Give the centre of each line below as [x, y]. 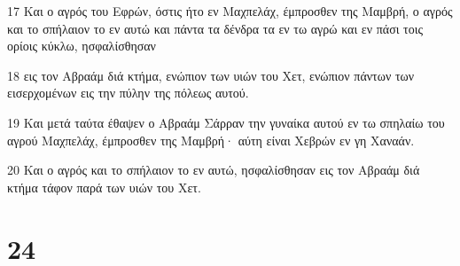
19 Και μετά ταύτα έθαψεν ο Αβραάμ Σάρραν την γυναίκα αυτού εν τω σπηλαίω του [226, 122]
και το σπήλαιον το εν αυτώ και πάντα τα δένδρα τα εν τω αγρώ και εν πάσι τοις [215, 28]
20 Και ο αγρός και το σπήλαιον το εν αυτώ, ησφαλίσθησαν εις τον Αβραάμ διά [214, 170]
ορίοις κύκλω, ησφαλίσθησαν [82, 46]
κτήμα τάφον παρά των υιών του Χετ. [104, 187]
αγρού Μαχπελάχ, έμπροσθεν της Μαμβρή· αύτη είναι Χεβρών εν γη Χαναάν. [211, 140]
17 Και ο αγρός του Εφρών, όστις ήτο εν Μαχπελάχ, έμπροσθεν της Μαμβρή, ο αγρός [230, 11]
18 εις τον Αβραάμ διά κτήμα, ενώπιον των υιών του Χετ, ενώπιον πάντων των [211, 75]
